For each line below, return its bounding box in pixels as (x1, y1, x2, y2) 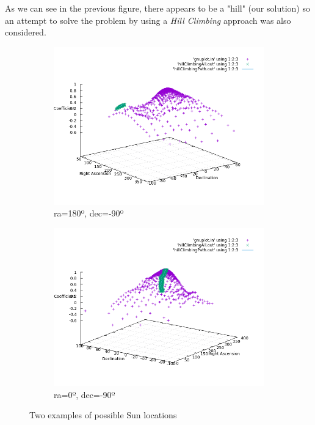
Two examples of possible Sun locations (29, 408, 177, 421)
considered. (5, 26, 46, 39)
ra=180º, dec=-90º (54, 207, 124, 220)
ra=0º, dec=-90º (54, 388, 115, 401)
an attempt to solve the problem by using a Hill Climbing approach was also (5, 13, 291, 26)
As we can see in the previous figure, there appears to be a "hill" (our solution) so (5, 2, 310, 14)
